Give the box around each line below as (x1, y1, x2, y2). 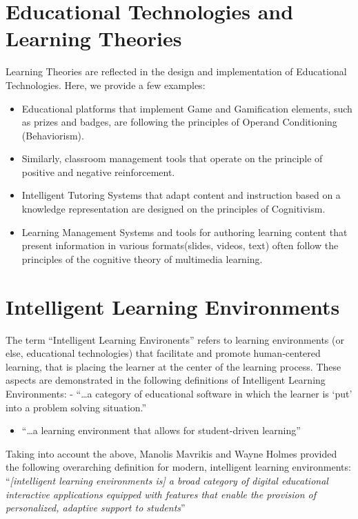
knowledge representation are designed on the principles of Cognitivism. (21, 202, 326, 216)
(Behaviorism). (21, 128, 84, 142)
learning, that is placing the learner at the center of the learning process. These (6, 359, 341, 373)
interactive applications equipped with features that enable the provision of (6, 487, 316, 501)
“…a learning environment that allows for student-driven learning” (21, 423, 301, 438)
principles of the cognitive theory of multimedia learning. (21, 251, 263, 266)
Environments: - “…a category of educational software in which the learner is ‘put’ (6, 386, 352, 400)
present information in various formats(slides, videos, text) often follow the (21, 238, 339, 253)
